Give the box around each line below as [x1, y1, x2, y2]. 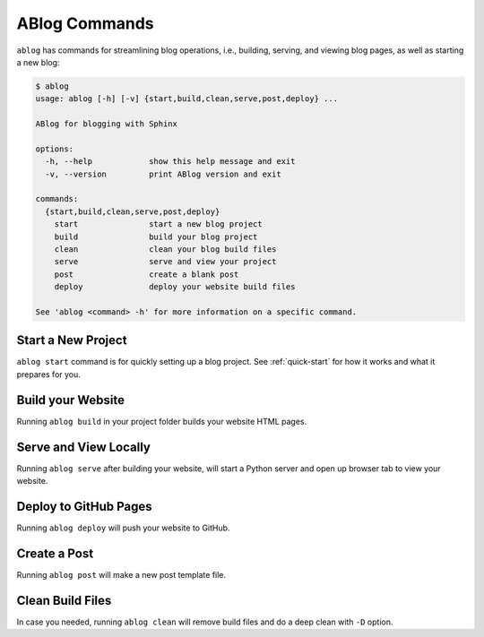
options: [35, 143, 74, 154]
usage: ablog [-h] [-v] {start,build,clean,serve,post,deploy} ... [35, 94, 339, 104]
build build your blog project [54, 231, 258, 242]
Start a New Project [16, 332, 127, 349]
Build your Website [16, 392, 125, 408]
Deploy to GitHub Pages [16, 498, 152, 514]
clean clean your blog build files [54, 245, 277, 254]
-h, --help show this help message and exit [45, 157, 296, 167]
